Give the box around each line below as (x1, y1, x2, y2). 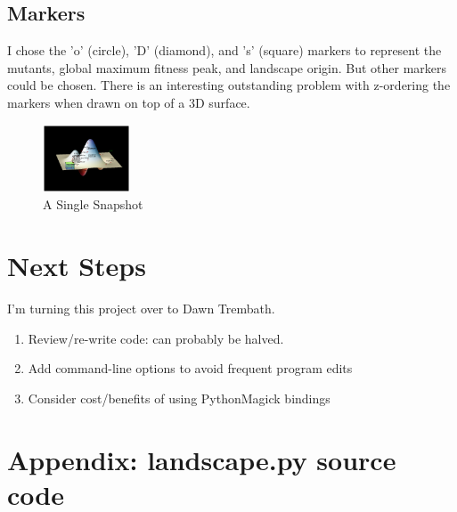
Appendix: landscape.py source (7, 441, 396, 477)
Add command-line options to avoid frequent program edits (28, 359, 353, 378)
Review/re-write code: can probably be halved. (28, 329, 284, 347)
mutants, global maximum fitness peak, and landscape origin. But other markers (7, 58, 447, 77)
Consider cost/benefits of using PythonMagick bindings (28, 388, 331, 407)
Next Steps (7, 248, 146, 284)
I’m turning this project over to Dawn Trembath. (7, 299, 275, 318)
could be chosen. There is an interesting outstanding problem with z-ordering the (7, 76, 451, 94)
